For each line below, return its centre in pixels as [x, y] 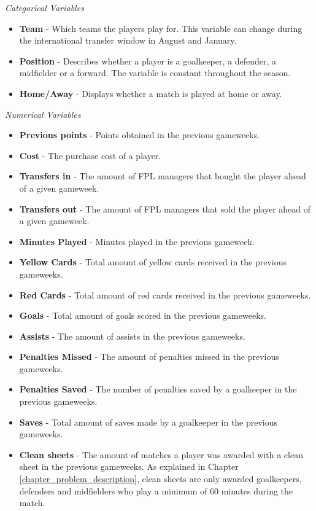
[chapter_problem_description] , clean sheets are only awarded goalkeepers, [160, 479]
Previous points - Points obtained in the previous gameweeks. [140, 135]
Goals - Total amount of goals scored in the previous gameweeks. [143, 315]
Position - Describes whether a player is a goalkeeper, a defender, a [148, 60]
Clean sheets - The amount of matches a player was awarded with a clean [161, 454]
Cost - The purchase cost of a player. [90, 155]
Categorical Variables [44, 7]
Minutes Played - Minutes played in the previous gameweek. [137, 241]
